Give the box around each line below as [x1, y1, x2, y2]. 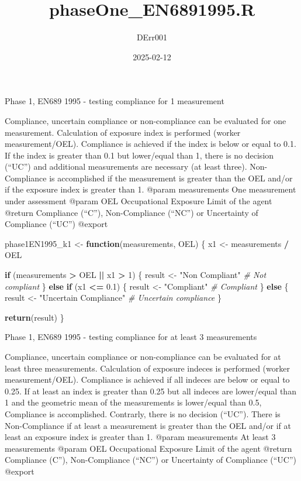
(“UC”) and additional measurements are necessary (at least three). [5, 160, 247, 173]
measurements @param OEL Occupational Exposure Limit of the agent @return [5, 442, 292, 454]
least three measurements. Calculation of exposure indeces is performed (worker [5, 362, 290, 374]
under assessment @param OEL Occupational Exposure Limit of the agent [5, 195, 272, 207]
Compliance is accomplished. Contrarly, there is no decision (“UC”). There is [5, 407, 281, 420]
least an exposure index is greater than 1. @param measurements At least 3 [5, 431, 276, 443]
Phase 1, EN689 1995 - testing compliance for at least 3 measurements [5, 331, 257, 343]
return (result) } [5, 311, 64, 323]
